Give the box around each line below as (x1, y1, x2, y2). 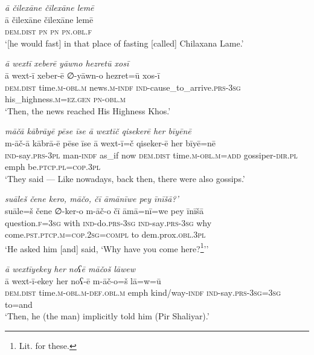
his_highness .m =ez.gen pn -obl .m (5, 93, 126, 105)
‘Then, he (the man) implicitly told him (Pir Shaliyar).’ (5, 310, 210, 322)
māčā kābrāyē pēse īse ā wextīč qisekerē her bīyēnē (5, 125, 191, 137)
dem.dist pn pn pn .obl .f (5, 25, 92, 37)
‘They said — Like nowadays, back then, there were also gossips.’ (5, 172, 245, 184)
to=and (5, 298, 33, 310)
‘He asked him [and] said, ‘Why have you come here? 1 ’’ (5, 240, 209, 255)
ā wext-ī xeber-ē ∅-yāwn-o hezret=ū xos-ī (5, 68, 160, 81)
